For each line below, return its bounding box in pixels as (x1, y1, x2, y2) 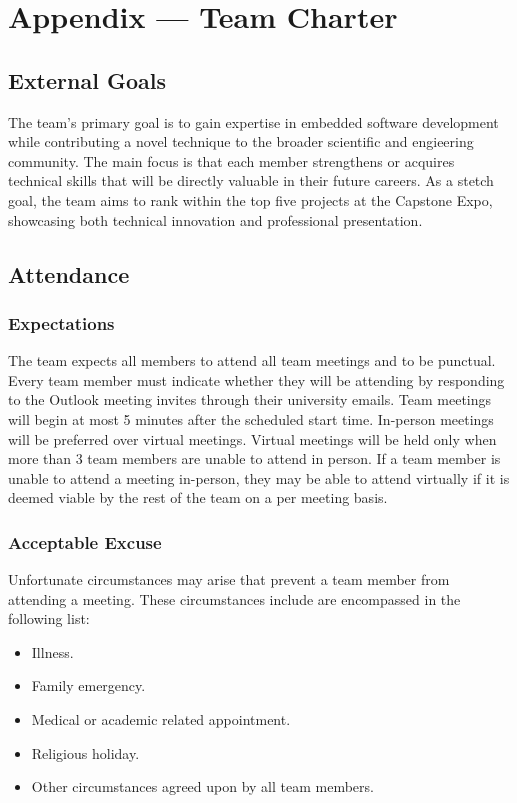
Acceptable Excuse (8, 529, 162, 554)
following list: (8, 608, 90, 629)
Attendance (8, 258, 130, 289)
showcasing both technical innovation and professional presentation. (8, 209, 423, 230)
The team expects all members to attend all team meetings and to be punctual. (8, 350, 496, 371)
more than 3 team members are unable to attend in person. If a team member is (8, 448, 501, 469)
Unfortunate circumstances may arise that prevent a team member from (8, 569, 450, 590)
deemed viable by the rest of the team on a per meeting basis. (8, 487, 388, 508)
